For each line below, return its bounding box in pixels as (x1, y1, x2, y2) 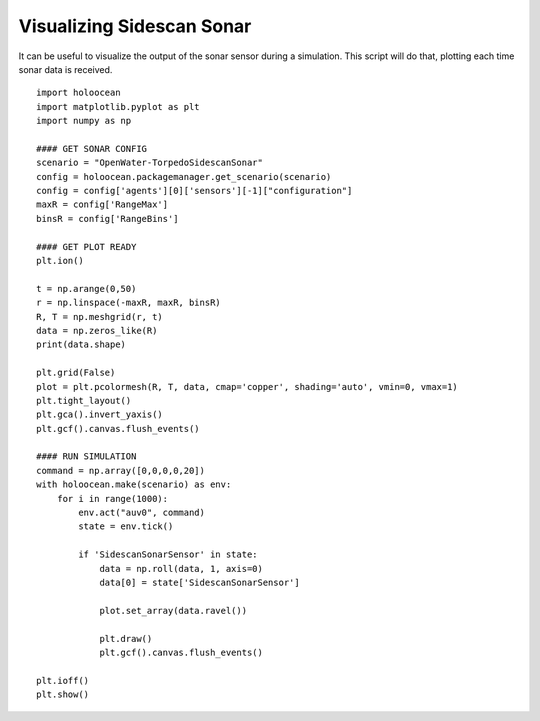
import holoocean (36, 87, 121, 99)
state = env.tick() (78, 521, 174, 532)
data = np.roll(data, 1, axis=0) (99, 563, 264, 574)
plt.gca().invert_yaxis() (36, 409, 164, 420)
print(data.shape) (36, 339, 127, 350)
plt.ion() (36, 255, 84, 267)
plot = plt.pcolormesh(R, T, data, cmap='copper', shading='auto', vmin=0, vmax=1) (36, 381, 459, 392)
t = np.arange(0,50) (36, 283, 137, 294)
